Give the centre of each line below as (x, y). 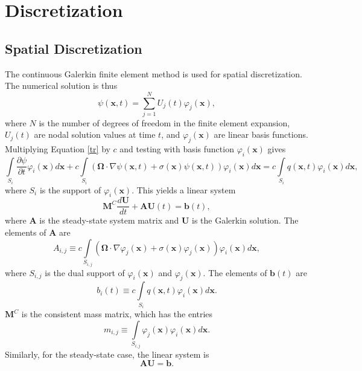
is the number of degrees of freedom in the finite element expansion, (164, 122)
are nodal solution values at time (95, 134)
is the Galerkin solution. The (245, 220)
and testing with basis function (177, 149)
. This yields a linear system (184, 189)
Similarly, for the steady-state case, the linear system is (107, 354)
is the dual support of (85, 272)
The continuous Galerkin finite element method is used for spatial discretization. (154, 73)
